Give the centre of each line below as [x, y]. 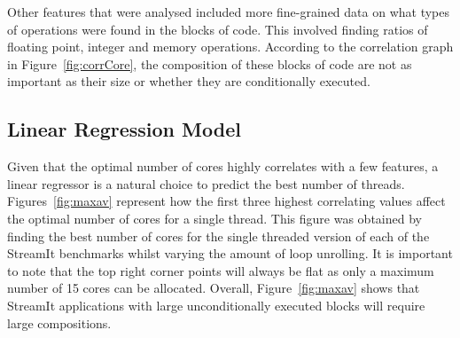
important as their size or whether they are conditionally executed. [189, 81]
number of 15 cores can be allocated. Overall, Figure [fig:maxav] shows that [214, 288]
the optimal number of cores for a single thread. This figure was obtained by [214, 218]
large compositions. [59, 322]
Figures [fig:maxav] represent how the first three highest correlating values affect [226, 201]
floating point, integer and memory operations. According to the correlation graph [230, 47]
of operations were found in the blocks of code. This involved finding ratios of [218, 29]
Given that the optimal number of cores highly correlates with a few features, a [223, 166]
